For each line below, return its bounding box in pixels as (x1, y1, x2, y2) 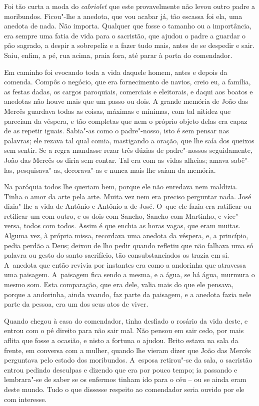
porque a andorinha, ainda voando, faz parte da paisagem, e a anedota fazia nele (4, 289, 251, 299)
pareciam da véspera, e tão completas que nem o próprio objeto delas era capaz (4, 115, 247, 126)
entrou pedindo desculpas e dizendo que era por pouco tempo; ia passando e (4, 364, 237, 375)
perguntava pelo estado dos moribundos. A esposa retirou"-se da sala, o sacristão (4, 355, 252, 365)
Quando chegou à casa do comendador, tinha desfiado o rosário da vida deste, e (4, 315, 248, 326)
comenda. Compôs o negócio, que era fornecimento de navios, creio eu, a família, (4, 76, 251, 87)
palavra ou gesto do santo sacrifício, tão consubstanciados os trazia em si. (4, 250, 229, 260)
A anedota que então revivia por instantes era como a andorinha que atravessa (4, 259, 246, 270)
